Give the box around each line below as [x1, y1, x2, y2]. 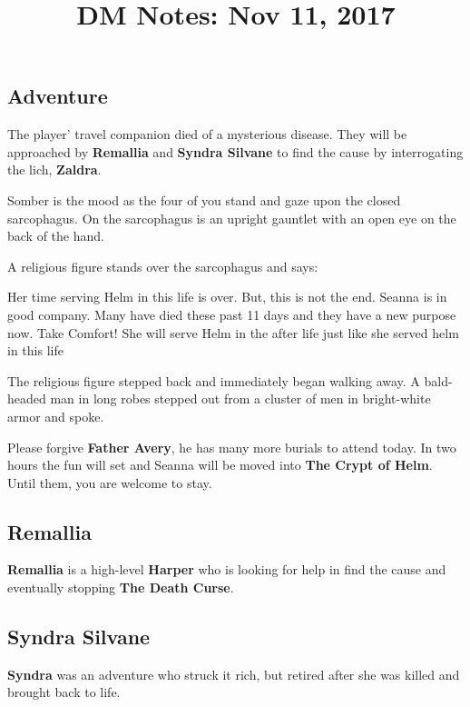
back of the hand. [7, 226, 104, 245]
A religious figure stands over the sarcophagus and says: [7, 256, 318, 275]
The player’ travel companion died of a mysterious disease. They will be [7, 124, 407, 144]
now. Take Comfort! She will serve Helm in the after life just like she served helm [7, 323, 459, 342]
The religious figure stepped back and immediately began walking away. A [7, 371, 420, 390]
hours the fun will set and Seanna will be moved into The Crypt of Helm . [7, 455, 433, 474]
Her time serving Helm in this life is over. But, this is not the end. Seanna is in [7, 287, 447, 306]
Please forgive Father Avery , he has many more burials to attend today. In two [7, 437, 456, 456]
